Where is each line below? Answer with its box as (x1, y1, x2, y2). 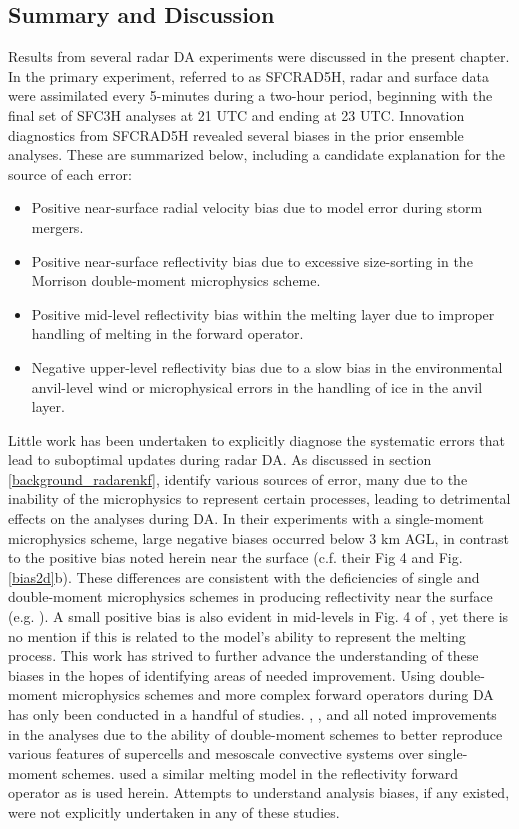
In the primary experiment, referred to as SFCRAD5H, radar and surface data (8, 65, 489, 86)
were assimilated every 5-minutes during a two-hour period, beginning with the (8, 85, 493, 106)
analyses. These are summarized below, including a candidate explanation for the (8, 144, 506, 165)
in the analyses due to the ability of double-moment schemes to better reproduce (8, 723, 503, 744)
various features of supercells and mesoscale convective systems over (8, 743, 424, 764)
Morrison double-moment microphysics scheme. (31, 270, 321, 291)
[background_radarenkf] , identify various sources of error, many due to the (8, 468, 468, 489)
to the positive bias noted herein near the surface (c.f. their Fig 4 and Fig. (8, 547, 463, 568)
